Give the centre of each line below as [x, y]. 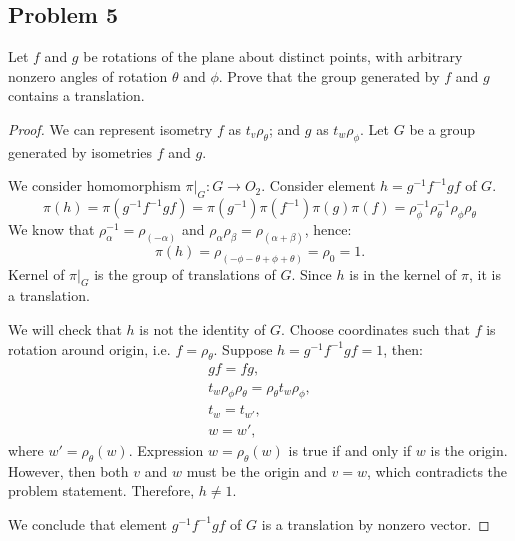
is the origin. [469, 449]
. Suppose [243, 348]
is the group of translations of [185, 273]
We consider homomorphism [94, 185]
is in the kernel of [403, 273]
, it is [484, 273]
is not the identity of [202, 329]
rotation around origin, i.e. [89, 348]
